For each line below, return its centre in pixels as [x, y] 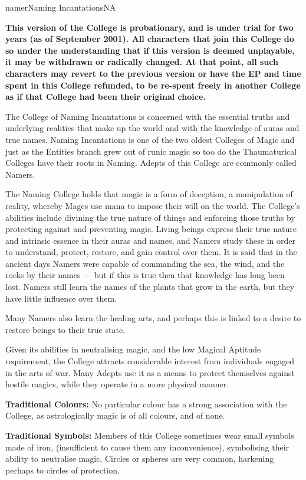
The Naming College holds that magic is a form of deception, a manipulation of [149, 194]
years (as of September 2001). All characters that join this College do [150, 39]
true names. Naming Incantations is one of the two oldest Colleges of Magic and [150, 139]
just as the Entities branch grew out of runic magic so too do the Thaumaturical [151, 151]
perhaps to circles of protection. [62, 470]
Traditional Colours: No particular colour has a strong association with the [146, 404]
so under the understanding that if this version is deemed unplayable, [150, 50]
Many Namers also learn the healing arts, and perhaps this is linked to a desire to [153, 318]
